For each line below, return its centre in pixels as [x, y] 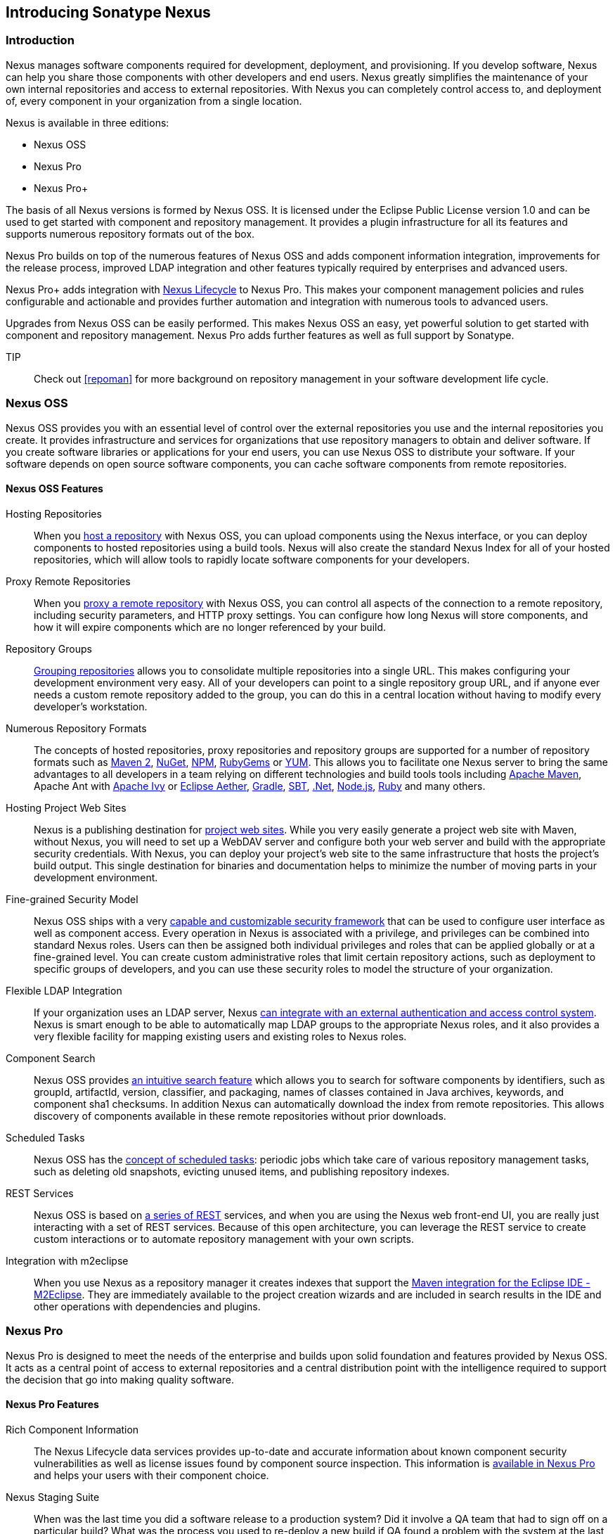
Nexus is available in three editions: [88, 122]
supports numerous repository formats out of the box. [130, 234]
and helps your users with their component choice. [151, 1475]
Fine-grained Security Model [72, 899]
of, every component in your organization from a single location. [154, 101]
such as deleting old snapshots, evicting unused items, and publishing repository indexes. [242, 1171]
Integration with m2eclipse [67, 1260]
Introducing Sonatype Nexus [108, 12]
